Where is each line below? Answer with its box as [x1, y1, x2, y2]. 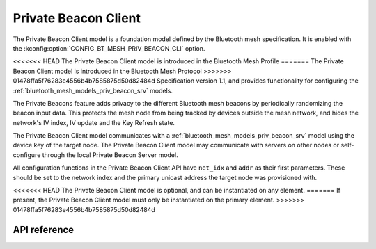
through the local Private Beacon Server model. [42, 150, 178, 159]
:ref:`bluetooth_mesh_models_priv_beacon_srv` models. [13, 86, 173, 95]
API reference [13, 223, 75, 236]
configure [13, 150, 41, 159]
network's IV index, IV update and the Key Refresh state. [13, 118, 175, 127]
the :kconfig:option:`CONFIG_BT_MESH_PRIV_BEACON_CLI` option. [13, 44, 205, 52]
